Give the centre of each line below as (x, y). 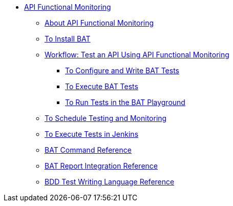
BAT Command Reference (88, 150)
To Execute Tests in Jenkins (92, 134)
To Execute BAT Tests (102, 86)
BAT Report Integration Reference (101, 166)
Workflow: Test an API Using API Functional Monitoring (137, 55)
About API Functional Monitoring (99, 23)
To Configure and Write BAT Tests (122, 70)
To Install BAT (68, 39)
